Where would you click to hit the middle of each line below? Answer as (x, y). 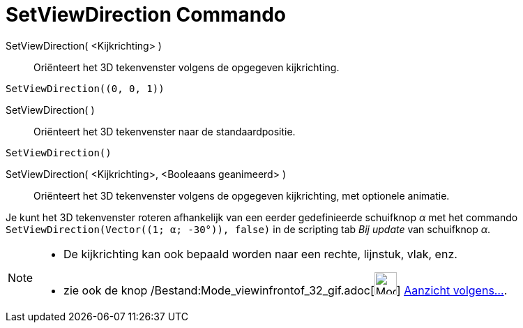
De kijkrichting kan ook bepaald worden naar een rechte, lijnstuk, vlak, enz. (260, 254)
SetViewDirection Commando (146, 15)
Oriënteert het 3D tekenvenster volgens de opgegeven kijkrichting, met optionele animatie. (242, 195)
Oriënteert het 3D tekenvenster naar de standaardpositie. (165, 131)
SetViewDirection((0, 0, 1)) (85, 88)
